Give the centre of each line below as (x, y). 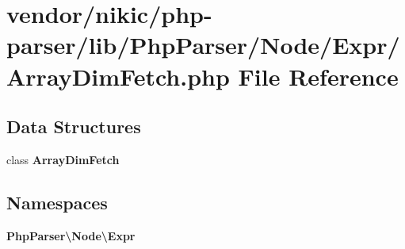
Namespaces (57, 202)
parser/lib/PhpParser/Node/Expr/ (203, 45)
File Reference (318, 76)
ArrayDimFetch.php (118, 76)
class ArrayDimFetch (63, 159)
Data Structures (74, 126)
